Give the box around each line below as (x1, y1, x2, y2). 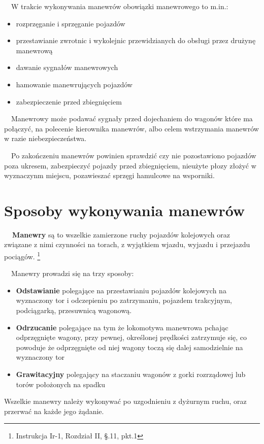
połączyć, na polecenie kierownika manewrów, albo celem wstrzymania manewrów (4, 123, 259, 133)
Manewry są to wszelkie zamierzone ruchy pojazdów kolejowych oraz (12, 229, 230, 240)
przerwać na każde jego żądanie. (4, 405, 104, 416)
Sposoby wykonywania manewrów (4, 199, 245, 220)
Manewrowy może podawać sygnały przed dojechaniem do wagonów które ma (11, 113, 253, 124)
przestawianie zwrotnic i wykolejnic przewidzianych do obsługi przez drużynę (16, 35, 256, 46)
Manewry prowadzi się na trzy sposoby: (11, 268, 134, 279)
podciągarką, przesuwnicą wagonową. (16, 305, 132, 316)
